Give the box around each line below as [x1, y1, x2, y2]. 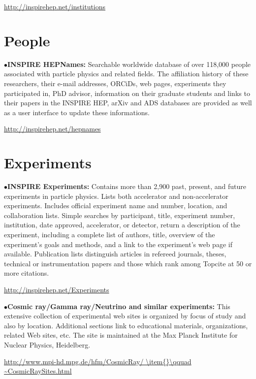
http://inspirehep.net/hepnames [4, 124, 101, 134]
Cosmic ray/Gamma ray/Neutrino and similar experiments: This [7, 301, 230, 311]
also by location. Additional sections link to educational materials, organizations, [4, 320, 248, 330]
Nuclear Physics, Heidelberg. [4, 339, 91, 349]
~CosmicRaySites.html [4, 366, 72, 376]
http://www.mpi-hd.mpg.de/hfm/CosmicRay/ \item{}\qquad [4, 356, 192, 366]
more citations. [4, 268, 49, 278]
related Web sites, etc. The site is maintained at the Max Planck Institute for [4, 330, 238, 340]
